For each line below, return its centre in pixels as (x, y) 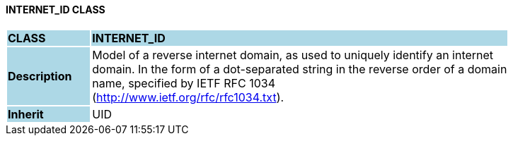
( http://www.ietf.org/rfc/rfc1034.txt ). (188, 97)
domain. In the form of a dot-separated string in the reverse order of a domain (300, 69)
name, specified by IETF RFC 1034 (184, 83)
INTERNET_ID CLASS (56, 10)
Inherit (26, 114)
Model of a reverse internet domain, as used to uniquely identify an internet (293, 55)
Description (40, 76)
